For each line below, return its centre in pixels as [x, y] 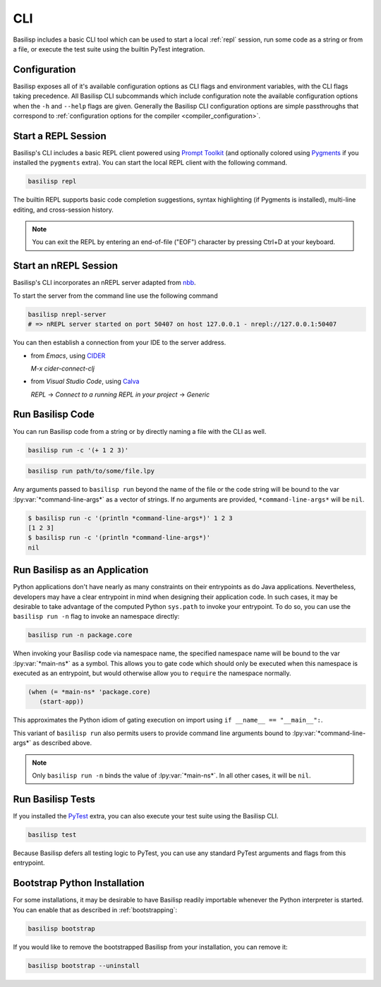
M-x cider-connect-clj [63, 368]
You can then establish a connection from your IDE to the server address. [120, 343]
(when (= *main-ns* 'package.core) [89, 692]
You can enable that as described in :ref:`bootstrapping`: [95, 909]
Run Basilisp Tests [54, 799]
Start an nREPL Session [66, 266]
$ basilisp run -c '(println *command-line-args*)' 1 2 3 [130, 518]
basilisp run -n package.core [80, 635]
